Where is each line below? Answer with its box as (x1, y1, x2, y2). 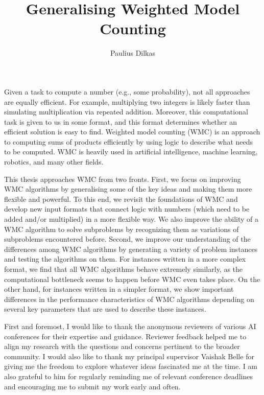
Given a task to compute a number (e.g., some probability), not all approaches (4, 86, 250, 97)
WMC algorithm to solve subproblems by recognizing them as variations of (4, 223, 239, 234)
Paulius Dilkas (110, 48, 156, 58)
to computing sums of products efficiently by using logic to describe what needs (4, 136, 253, 147)
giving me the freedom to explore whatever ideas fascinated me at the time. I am (4, 361, 258, 371)
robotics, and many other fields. (4, 156, 104, 167)
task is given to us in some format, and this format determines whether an (4, 116, 237, 127)
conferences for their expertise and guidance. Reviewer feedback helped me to (4, 331, 247, 341)
